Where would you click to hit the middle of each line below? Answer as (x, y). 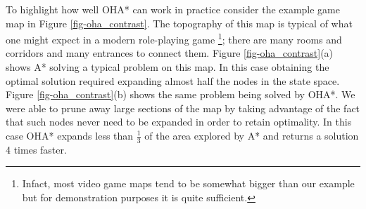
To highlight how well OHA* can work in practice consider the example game (173, 9)
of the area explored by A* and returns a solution (252, 135)
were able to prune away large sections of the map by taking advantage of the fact (183, 108)
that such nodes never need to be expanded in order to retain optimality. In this (179, 122)
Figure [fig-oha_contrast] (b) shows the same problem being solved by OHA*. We (181, 94)
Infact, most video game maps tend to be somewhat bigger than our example (188, 183)
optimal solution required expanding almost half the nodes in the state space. (173, 80)
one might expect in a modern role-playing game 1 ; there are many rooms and (174, 38)
